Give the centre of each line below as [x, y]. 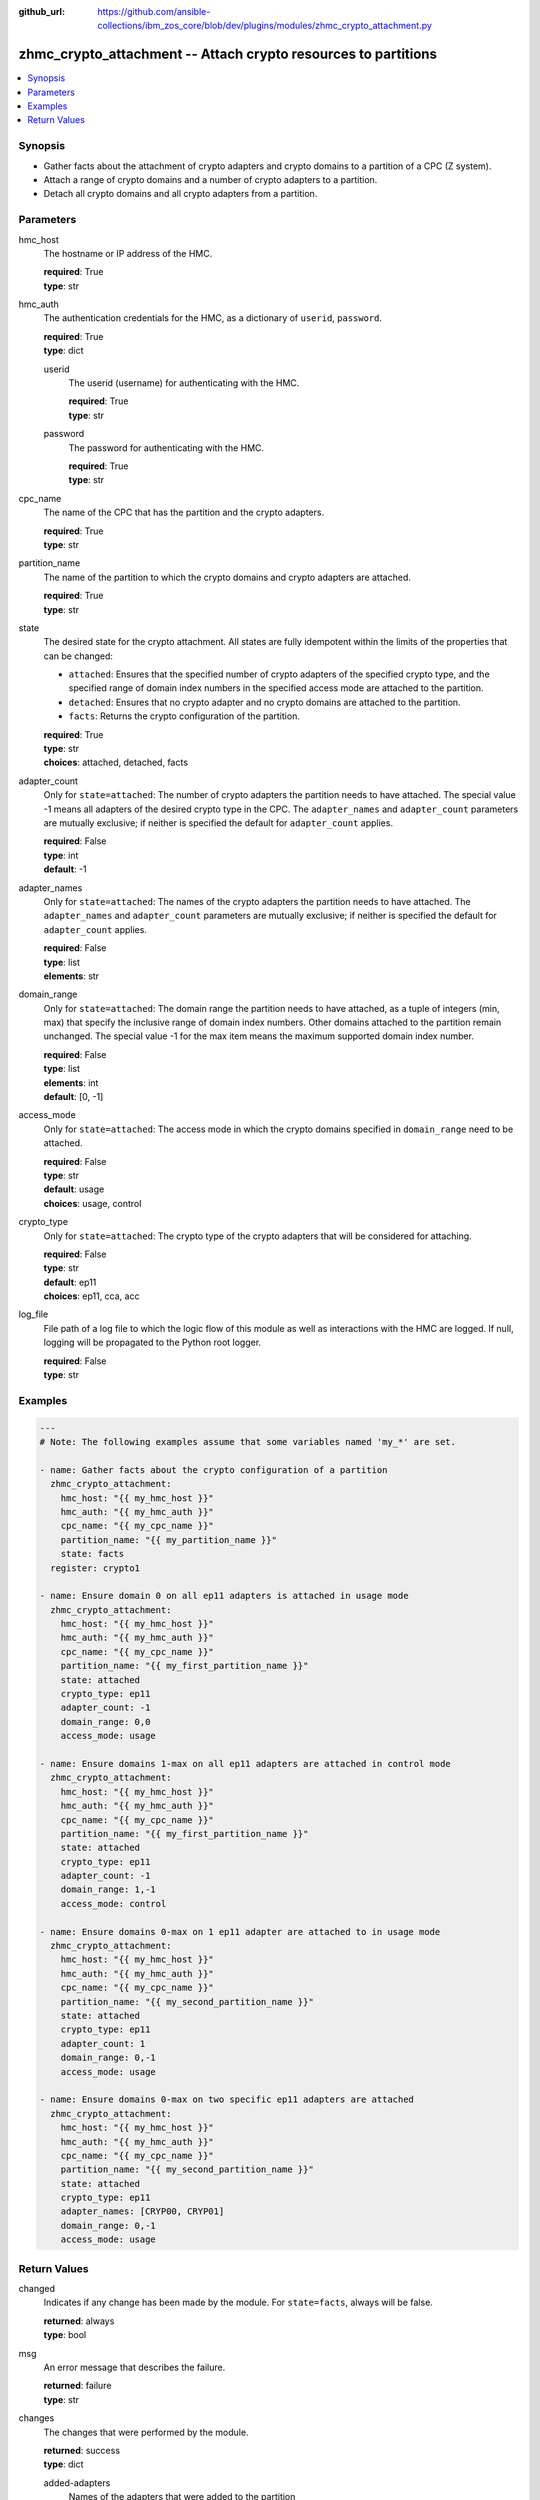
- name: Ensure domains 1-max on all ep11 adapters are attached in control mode [245, 1763]
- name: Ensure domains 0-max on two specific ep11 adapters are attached [227, 2099]
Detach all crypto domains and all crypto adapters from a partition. [180, 194]
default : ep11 [70, 1282]
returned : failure [77, 2386]
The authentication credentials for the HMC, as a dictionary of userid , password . [213, 318]
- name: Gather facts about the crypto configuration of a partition [213, 1469]
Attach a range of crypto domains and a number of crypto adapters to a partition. [210, 179]
